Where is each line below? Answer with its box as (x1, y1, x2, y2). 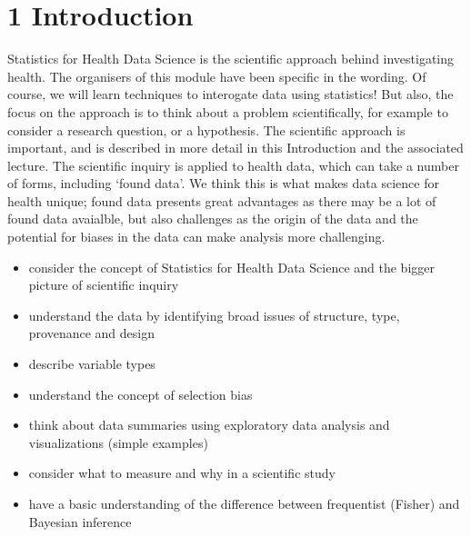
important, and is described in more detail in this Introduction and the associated (7, 138, 464, 157)
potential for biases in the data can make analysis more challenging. (7, 227, 386, 246)
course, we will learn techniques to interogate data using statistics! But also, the (7, 85, 454, 104)
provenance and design (28, 323, 155, 343)
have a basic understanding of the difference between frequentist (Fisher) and (28, 494, 460, 512)
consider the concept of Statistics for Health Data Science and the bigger (28, 257, 435, 276)
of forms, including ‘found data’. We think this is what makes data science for (7, 174, 439, 193)
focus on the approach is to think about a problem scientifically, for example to (7, 102, 448, 121)
